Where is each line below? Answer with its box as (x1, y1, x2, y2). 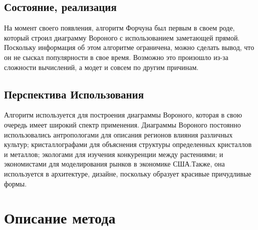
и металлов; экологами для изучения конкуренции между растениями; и (4, 148, 223, 159)
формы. (4, 178, 27, 188)
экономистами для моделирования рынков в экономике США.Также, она (4, 158, 225, 169)
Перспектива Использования (4, 86, 144, 101)
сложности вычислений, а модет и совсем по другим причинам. (4, 61, 199, 72)
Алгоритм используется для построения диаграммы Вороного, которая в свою (4, 109, 242, 120)
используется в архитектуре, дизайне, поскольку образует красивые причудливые (4, 168, 251, 178)
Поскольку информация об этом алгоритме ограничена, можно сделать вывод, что (4, 42, 254, 52)
